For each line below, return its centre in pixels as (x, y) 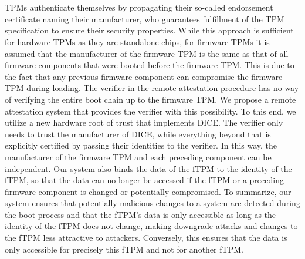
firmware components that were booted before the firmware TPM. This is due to (150, 65)
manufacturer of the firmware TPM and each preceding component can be (138, 157)
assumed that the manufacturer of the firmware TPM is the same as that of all (147, 53)
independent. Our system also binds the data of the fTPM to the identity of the (148, 168)
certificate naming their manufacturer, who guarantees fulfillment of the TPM (145, 18)
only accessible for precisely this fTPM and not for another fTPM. (124, 249)
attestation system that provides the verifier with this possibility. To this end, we (150, 111)
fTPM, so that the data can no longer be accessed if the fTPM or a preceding (144, 180)
